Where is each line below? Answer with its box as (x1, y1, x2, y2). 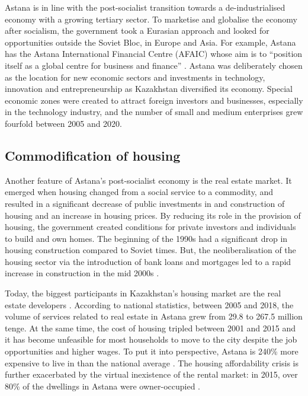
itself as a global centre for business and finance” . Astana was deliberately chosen (5, 59, 303, 71)
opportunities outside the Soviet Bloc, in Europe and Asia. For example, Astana (5, 36, 296, 48)
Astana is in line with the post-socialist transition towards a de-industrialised (5, 1, 285, 13)
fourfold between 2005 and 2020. (5, 117, 123, 129)
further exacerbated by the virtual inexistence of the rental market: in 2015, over (5, 368, 298, 381)
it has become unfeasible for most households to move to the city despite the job (5, 333, 297, 346)
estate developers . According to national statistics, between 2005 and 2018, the (5, 298, 294, 311)
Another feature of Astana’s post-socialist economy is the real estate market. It (5, 174, 292, 186)
